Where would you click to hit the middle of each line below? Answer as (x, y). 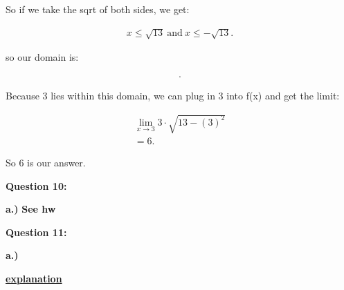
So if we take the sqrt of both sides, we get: (98, 9)
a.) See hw (31, 209)
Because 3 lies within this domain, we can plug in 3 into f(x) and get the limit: (173, 95)
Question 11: (36, 232)
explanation (34, 278)
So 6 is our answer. (46, 162)
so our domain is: (42, 57)
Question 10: (36, 185)
